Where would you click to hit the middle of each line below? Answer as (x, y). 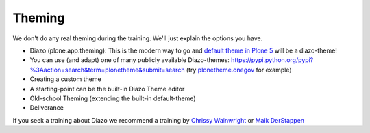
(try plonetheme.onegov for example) (239, 70)
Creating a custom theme (66, 79)
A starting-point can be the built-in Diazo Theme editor (107, 89)
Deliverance (47, 108)
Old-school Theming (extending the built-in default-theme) (113, 98)
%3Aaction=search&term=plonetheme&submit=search (107, 70)
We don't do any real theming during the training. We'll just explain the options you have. (138, 38)
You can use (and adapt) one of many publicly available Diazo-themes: (129, 60)
